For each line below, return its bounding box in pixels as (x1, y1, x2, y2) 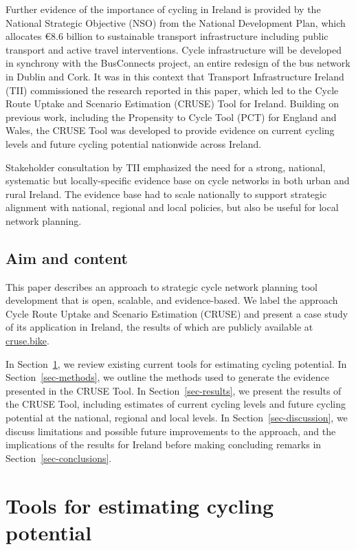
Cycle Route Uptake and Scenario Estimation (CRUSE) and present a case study (5, 306, 348, 320)
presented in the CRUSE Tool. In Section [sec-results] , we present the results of (5, 383, 342, 397)
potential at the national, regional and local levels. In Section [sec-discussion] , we (5, 410, 348, 425)
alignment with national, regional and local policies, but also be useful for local (5, 200, 339, 214)
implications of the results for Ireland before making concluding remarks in (5, 437, 322, 452)
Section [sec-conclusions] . (5, 450, 112, 465)
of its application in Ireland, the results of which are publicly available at (5, 320, 313, 334)
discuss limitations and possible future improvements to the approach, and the (5, 423, 336, 438)
